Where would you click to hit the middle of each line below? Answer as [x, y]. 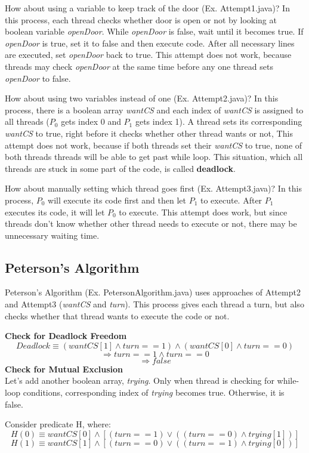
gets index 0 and [91, 121]
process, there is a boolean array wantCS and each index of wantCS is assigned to [154, 110]
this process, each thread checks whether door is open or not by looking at [141, 19]
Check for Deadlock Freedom [66, 336]
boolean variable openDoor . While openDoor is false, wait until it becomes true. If [154, 31]
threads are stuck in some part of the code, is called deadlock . [120, 168]
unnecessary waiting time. [52, 235]
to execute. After [231, 200]
